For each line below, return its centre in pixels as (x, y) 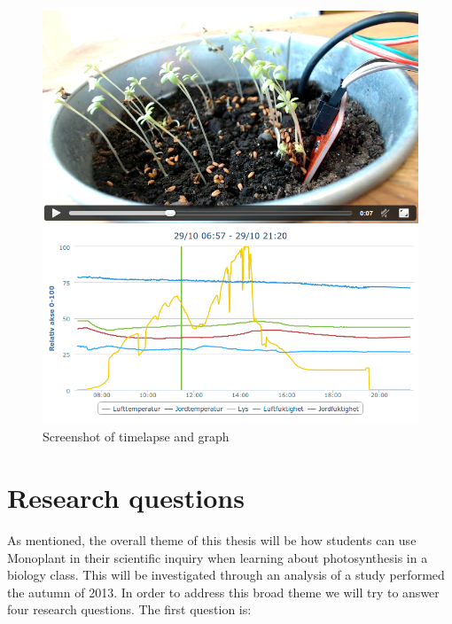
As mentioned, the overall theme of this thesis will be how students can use (212, 539)
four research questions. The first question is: (129, 609)
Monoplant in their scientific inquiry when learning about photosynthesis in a (218, 557)
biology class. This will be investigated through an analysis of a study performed (226, 575)
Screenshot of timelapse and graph (136, 437)
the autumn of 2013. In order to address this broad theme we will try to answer (223, 592)
